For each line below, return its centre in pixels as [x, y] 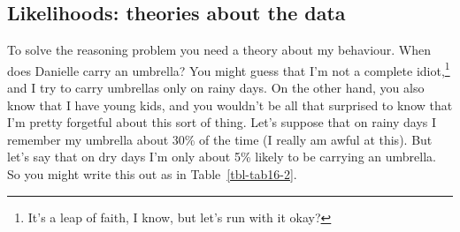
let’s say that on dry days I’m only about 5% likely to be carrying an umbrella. [222, 157]
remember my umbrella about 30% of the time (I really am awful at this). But [220, 139]
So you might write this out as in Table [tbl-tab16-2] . [152, 174]
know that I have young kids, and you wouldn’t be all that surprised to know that [230, 105]
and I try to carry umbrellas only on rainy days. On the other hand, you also [216, 88]
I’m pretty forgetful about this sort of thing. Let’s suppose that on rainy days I [222, 122]
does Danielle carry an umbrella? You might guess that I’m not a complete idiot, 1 [229, 69]
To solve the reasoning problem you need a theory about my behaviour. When [219, 50]
